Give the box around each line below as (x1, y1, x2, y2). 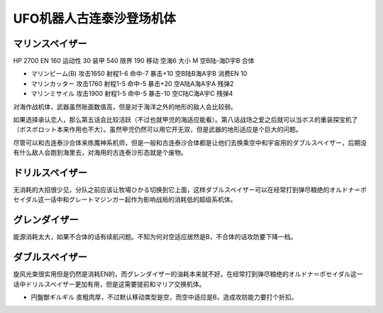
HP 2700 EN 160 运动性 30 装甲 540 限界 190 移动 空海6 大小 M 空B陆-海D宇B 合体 (13, 57, 255, 65)
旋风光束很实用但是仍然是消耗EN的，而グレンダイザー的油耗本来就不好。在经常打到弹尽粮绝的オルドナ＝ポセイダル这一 (13, 270, 363, 278)
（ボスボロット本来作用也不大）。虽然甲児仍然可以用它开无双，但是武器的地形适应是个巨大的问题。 (13, 125, 302, 134)
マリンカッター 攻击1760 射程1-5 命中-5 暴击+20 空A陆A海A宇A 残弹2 (30, 79, 234, 88)
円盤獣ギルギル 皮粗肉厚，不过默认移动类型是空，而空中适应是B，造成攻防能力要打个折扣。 (30, 293, 298, 302)
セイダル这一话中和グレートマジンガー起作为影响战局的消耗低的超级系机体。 (13, 195, 237, 204)
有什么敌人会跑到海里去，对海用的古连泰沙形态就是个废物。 (13, 148, 187, 157)
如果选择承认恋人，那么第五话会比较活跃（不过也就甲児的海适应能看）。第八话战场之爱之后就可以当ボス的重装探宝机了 (13, 116, 358, 124)
